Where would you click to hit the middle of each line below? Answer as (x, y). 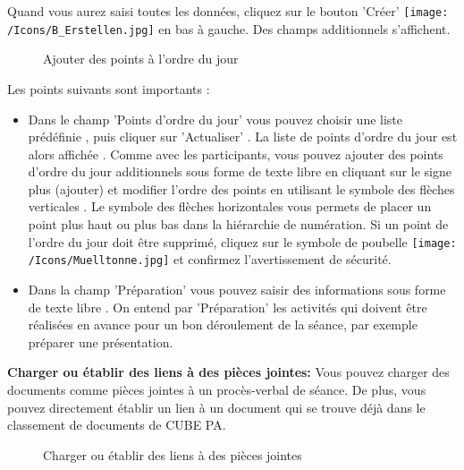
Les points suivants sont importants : (109, 88)
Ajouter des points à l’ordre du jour (141, 59)
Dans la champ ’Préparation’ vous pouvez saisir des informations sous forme (237, 289)
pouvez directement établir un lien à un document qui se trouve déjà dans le (216, 407)
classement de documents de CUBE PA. (117, 425)
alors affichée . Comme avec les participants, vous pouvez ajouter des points (236, 154)
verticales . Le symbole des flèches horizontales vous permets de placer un (230, 206)
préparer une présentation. (101, 342)
